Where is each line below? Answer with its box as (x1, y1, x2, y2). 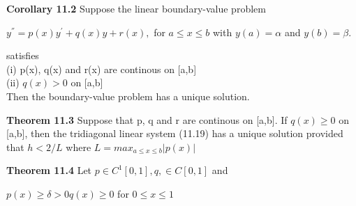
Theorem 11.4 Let (6, 163, 92, 177)
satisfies (6, 48, 39, 63)
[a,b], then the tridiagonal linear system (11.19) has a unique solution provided (6, 126, 343, 141)
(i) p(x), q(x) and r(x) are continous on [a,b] (6, 61, 197, 76)
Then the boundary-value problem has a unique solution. (6, 88, 250, 103)
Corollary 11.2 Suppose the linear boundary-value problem (6, 1, 266, 15)
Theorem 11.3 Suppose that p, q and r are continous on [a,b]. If (6, 112, 288, 127)
